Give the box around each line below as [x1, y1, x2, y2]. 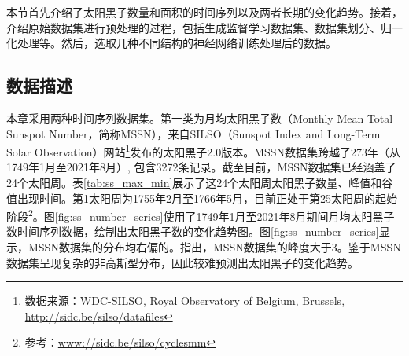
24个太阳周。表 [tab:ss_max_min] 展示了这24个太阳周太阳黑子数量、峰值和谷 [6, 174, 393, 191]
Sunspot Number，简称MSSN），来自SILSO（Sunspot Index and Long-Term [6, 125, 381, 141]
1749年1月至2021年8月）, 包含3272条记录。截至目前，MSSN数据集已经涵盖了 [6, 159, 396, 175]
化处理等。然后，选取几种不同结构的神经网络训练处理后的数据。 [6, 35, 337, 51]
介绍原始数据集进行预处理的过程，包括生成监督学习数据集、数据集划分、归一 [6, 19, 403, 35]
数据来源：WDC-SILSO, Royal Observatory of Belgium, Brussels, [24, 292, 345, 309]
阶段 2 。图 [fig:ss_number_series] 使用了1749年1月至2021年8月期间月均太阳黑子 [6, 206, 395, 224]
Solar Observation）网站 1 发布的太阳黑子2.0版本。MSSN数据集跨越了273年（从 [6, 141, 401, 160]
